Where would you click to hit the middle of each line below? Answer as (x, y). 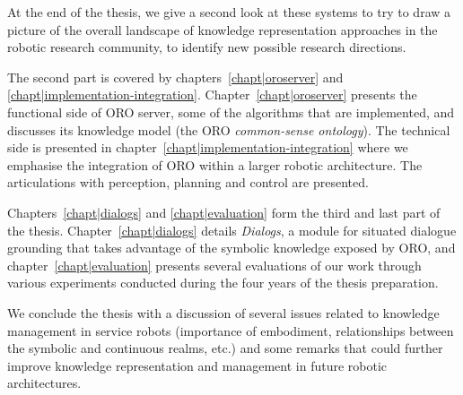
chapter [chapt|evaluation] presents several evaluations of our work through (214, 265)
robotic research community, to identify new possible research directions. (207, 47)
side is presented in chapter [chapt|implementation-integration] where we (208, 147)
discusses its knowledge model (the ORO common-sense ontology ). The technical (229, 129)
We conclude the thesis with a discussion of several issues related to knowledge (223, 312)
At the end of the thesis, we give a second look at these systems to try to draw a (229, 12)
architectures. (44, 383)
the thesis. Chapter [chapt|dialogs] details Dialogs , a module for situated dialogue (232, 230)
